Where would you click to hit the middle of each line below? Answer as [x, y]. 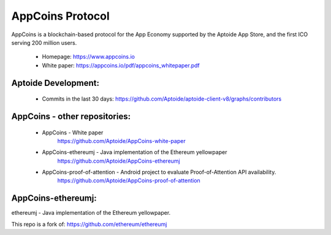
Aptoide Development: [55, 83]
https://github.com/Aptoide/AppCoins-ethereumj [119, 161]
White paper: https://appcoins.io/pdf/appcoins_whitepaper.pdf [121, 65]
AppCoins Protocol [60, 16]
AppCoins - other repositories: [71, 116]
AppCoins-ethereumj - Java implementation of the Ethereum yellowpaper [135, 152]
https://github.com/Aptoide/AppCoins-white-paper [122, 141]
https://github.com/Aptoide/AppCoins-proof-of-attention [129, 180]
